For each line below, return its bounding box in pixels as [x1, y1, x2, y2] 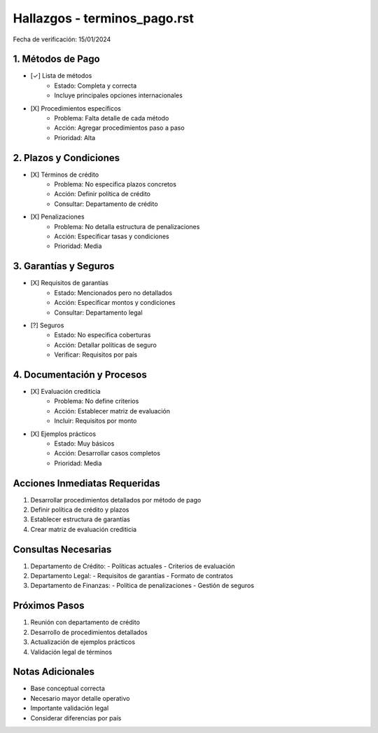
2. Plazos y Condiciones [13, 151, 120, 164]
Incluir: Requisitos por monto [54, 417, 137, 425]
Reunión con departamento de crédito [30, 618, 140, 626]
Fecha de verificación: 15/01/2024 [13, 35, 111, 43]
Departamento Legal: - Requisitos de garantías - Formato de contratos [30, 572, 234, 580]
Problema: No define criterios [54, 397, 139, 406]
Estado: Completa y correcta [54, 81, 137, 90]
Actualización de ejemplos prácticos [30, 638, 136, 646]
